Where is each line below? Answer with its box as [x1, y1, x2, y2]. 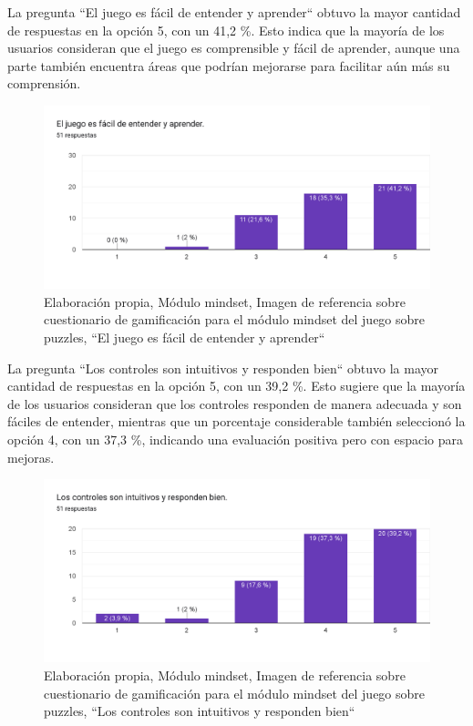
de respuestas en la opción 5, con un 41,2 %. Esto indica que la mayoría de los [7, 20, 445, 39]
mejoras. [7, 447, 55, 466]
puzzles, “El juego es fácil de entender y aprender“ [44, 327, 325, 346]
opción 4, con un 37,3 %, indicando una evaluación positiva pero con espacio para [7, 429, 463, 448]
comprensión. [7, 74, 81, 93]
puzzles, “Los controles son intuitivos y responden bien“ [44, 701, 355, 721]
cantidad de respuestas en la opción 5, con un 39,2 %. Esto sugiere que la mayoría [7, 376, 466, 395]
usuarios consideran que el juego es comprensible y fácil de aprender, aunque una [7, 38, 460, 57]
